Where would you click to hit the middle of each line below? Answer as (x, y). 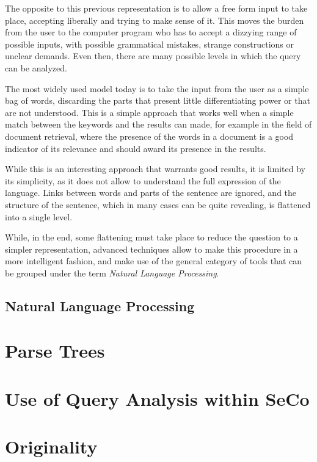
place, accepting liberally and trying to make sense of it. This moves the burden (155, 20)
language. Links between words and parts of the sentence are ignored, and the (151, 193)
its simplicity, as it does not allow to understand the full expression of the (143, 180)
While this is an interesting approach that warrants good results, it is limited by (155, 169)
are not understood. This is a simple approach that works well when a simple (149, 112)
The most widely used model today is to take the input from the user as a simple (157, 88)
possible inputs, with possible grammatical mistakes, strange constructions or (150, 44)
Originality (51, 446)
